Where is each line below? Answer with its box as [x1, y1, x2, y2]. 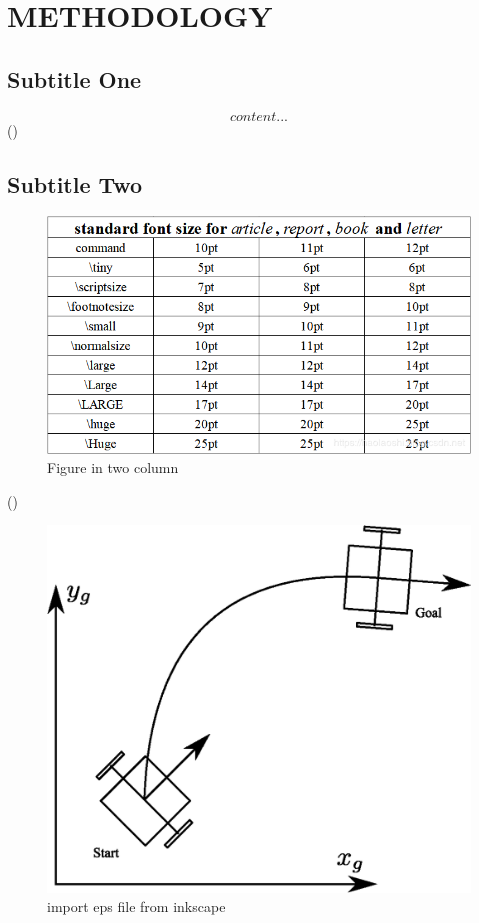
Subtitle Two [7, 168, 143, 199]
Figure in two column [47, 457, 179, 478]
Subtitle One [7, 63, 142, 94]
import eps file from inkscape [47, 896, 226, 917]
